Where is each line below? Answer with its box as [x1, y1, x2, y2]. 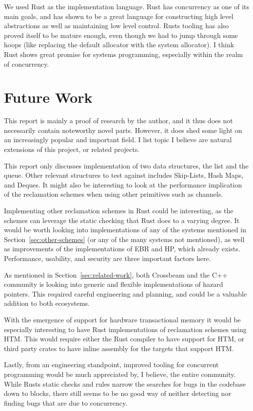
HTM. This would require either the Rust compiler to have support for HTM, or [4, 334, 245, 344]
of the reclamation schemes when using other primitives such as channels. [4, 189, 223, 199]
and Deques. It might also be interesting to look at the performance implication [4, 179, 242, 189]
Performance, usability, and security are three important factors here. [4, 253, 211, 263]
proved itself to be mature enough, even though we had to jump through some [4, 30, 238, 40]
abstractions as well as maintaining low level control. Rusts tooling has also [4, 20, 229, 31]
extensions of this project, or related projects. [4, 144, 140, 154]
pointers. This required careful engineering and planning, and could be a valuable [4, 288, 247, 299]
